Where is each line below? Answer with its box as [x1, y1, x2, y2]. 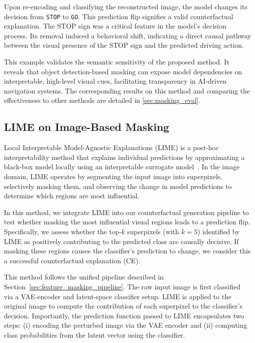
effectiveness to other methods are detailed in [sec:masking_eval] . [4, 95, 200, 105]
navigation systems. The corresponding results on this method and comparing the [4, 85, 250, 95]
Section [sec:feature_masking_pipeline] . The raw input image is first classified [4, 281, 241, 291]
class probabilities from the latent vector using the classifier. [4, 329, 185, 340]
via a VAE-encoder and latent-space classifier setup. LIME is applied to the [4, 291, 231, 301]
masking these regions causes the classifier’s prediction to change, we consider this [4, 246, 251, 256]
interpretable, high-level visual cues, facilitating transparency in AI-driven [4, 76, 227, 86]
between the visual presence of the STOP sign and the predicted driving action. [4, 40, 244, 50]
